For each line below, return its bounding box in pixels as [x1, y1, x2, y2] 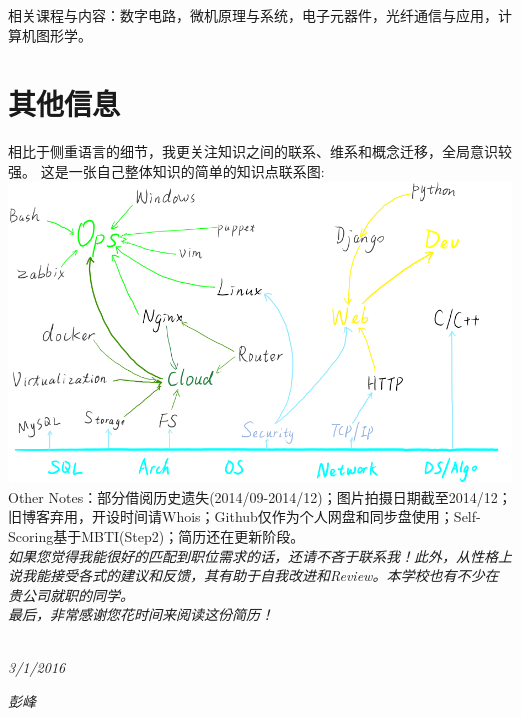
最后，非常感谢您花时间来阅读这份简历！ [8, 604, 274, 625]
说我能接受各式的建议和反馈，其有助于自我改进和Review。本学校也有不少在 [8, 565, 499, 586]
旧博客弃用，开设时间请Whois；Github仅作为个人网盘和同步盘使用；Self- [8, 506, 481, 527]
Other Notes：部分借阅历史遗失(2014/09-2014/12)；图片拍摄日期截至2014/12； [8, 486, 512, 507]
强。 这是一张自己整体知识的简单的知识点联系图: [8, 160, 325, 181]
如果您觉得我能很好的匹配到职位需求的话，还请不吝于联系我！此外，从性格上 [8, 545, 512, 566]
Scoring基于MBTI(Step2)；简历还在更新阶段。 [8, 525, 305, 546]
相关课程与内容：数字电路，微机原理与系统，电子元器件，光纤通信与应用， [8, 5, 498, 25]
